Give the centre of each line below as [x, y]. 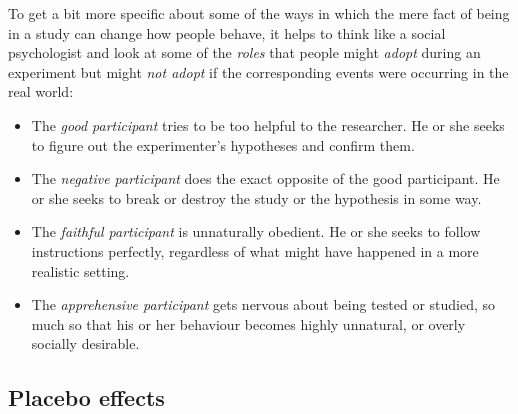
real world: [41, 91]
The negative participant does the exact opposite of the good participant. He [265, 178]
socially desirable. [85, 343]
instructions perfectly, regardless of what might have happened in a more [255, 250]
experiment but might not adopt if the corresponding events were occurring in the [258, 71]
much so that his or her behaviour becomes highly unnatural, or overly [248, 323]
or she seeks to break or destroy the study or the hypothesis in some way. [256, 197]
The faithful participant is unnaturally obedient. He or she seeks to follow [256, 231]
